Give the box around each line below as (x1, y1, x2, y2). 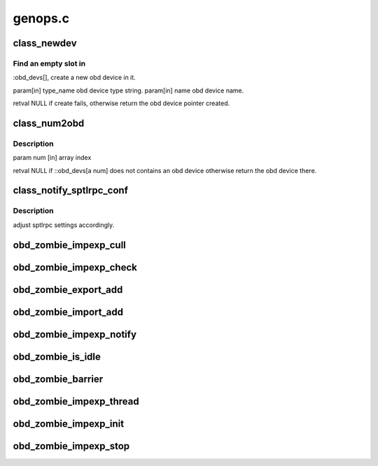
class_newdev (13, 37, 77, 49)
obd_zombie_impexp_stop (13, 440, 130, 452)
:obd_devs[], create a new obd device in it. (13, 74, 136, 82)
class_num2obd (13, 117, 85, 129)
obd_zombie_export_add (13, 284, 123, 296)
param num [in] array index (13, 153, 92, 162)
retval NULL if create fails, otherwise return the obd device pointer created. (13, 99, 230, 108)
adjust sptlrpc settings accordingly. (13, 221, 115, 229)
